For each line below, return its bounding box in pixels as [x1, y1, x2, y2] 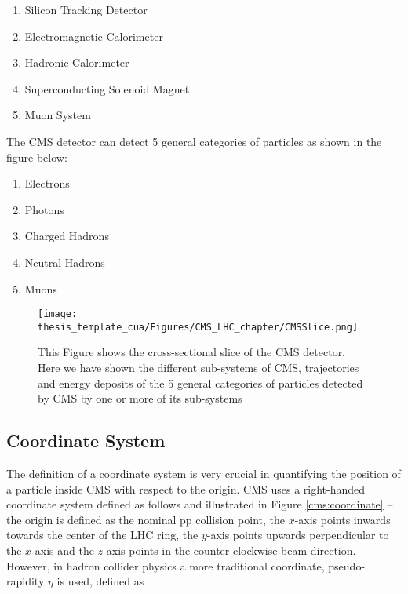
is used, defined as [56, 573, 144, 589]
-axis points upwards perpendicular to [206, 527, 389, 543]
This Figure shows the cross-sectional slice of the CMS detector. [38, 344, 346, 360]
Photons [24, 201, 64, 217]
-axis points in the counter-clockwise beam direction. [103, 541, 356, 558]
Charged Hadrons [24, 228, 109, 244]
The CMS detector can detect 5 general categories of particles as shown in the [6, 133, 382, 149]
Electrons [24, 175, 70, 191]
